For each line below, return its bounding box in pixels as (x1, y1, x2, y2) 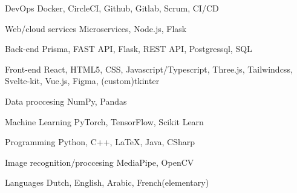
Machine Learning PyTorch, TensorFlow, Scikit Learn (5, 115, 204, 128)
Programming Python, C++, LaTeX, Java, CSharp (5, 136, 195, 148)
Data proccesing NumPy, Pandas (5, 94, 127, 107)
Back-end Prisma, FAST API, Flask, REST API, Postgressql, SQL (5, 42, 252, 55)
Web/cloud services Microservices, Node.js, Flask (5, 22, 187, 34)
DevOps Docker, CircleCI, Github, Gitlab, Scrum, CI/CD (5, 2, 219, 14)
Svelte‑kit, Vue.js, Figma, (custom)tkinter (5, 74, 160, 87)
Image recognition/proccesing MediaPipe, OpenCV (5, 155, 194, 168)
